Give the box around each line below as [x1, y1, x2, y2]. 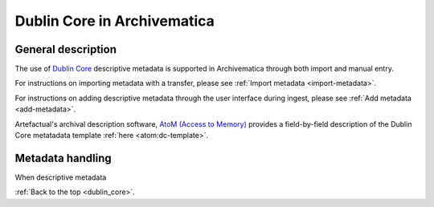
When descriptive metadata [14, 172, 107, 182]
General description [14, 43, 117, 56]
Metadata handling [14, 151, 112, 164]
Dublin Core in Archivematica [14, 12, 215, 30]
